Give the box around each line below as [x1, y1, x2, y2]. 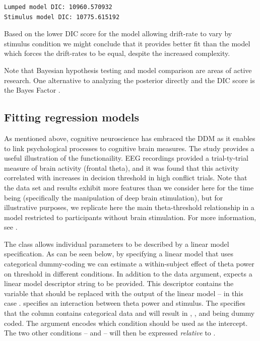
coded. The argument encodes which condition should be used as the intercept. [4, 317, 248, 328]
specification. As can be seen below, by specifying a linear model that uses [4, 248, 234, 259]
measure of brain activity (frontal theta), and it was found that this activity [4, 162, 239, 173]
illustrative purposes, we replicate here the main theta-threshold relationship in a [4, 202, 254, 213]
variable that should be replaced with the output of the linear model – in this [4, 288, 243, 298]
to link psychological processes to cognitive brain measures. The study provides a [4, 143, 254, 153]
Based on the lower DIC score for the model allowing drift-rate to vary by [4, 28, 232, 39]
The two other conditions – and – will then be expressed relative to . [4, 327, 216, 338]
